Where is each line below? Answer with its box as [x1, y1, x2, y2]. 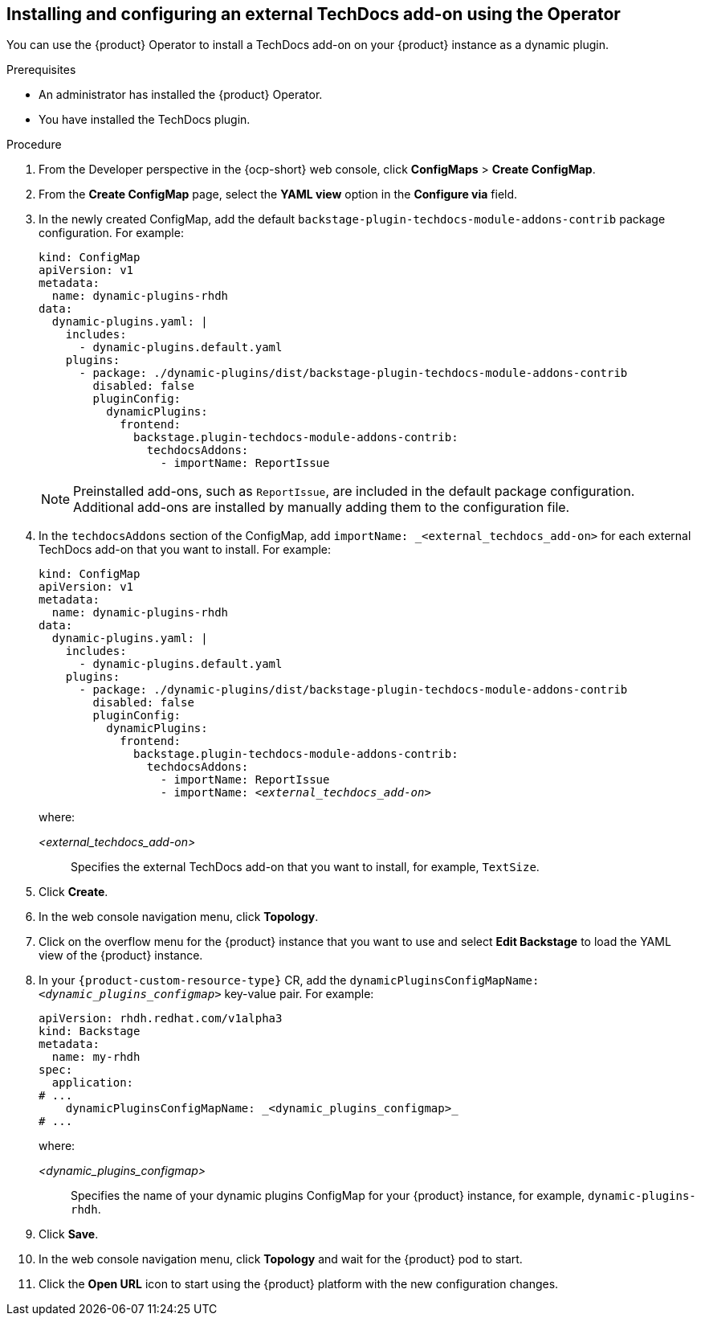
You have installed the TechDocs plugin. [39, 113, 251, 127]
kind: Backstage [39, 1025, 141, 1038]
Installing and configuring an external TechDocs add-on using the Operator [6, 4, 621, 24]
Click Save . [39, 1227, 99, 1242]
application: [51, 1076, 134, 1090]
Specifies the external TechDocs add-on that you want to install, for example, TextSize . [71, 860, 540, 874]
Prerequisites [6, 63, 76, 77]
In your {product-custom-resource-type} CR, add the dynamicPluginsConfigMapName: [39, 973, 540, 988]
